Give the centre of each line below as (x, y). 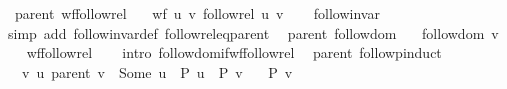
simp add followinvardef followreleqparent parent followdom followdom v (253, 32)
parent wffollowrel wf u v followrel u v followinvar (197, 13)
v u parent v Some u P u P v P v (157, 71)
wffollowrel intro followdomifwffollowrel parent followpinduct (234, 52)
